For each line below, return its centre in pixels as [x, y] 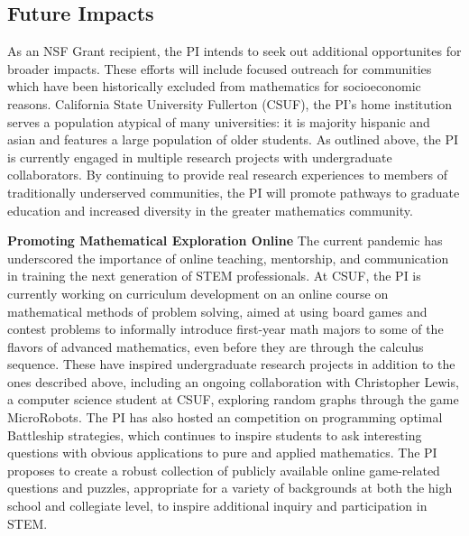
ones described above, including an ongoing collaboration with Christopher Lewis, [233, 381]
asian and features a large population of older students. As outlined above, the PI [233, 139]
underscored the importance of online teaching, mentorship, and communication [228, 258]
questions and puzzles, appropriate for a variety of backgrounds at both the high [230, 488]
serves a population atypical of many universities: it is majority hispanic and [219, 121]
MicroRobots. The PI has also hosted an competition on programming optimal [225, 417]
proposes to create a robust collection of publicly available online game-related [224, 470]
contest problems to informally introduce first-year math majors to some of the [225, 329]
